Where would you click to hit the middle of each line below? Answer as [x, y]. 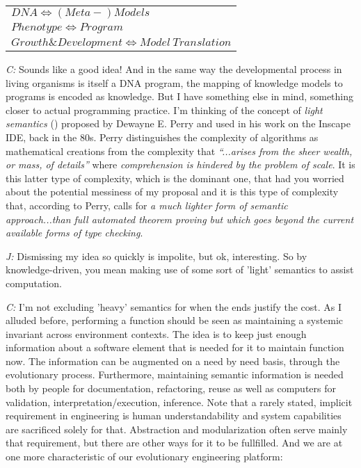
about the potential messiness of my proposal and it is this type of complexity [172, 192]
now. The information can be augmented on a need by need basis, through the [173, 361]
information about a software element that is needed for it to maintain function [175, 347]
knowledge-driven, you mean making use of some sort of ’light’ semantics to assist [180, 269]
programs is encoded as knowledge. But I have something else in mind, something [180, 96]
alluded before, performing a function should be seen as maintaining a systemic [175, 320]
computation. [34, 283]
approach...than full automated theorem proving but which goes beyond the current [180, 219]
